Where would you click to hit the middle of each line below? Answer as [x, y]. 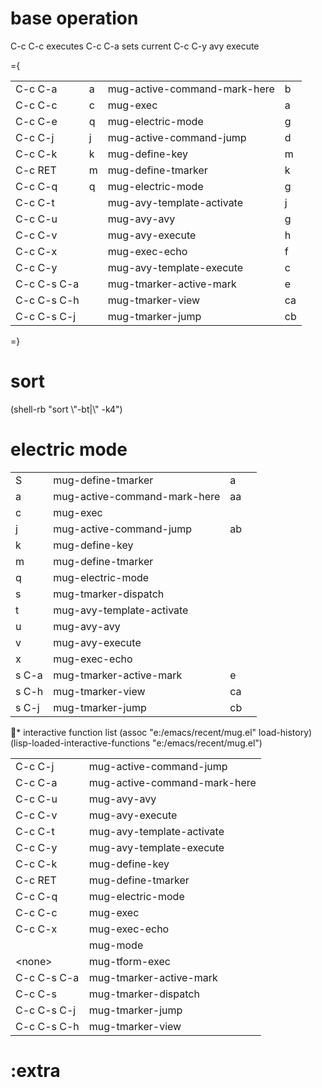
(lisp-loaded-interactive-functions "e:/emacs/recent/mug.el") [136, 743]
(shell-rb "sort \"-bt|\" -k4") [66, 409]
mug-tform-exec [129, 961]
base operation [74, 18]
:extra [35, 1071]
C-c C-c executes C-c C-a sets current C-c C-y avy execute [135, 46]
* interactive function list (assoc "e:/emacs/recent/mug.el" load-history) [164, 732]
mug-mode [116, 945]
